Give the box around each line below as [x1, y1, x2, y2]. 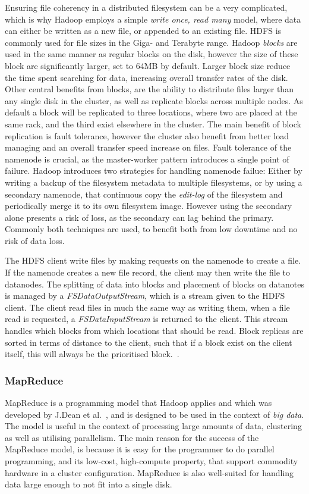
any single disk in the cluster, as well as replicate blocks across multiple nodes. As [5, 94, 303, 107]
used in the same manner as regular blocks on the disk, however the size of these [5, 48, 298, 60]
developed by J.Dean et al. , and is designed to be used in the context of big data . [5, 408, 304, 420]
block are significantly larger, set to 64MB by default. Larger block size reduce [5, 59, 291, 71]
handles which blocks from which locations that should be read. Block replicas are [5, 324, 304, 337]
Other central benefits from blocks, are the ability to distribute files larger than [5, 83, 294, 95]
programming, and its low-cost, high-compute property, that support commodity [5, 455, 298, 467]
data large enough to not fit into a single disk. [5, 478, 172, 490]
